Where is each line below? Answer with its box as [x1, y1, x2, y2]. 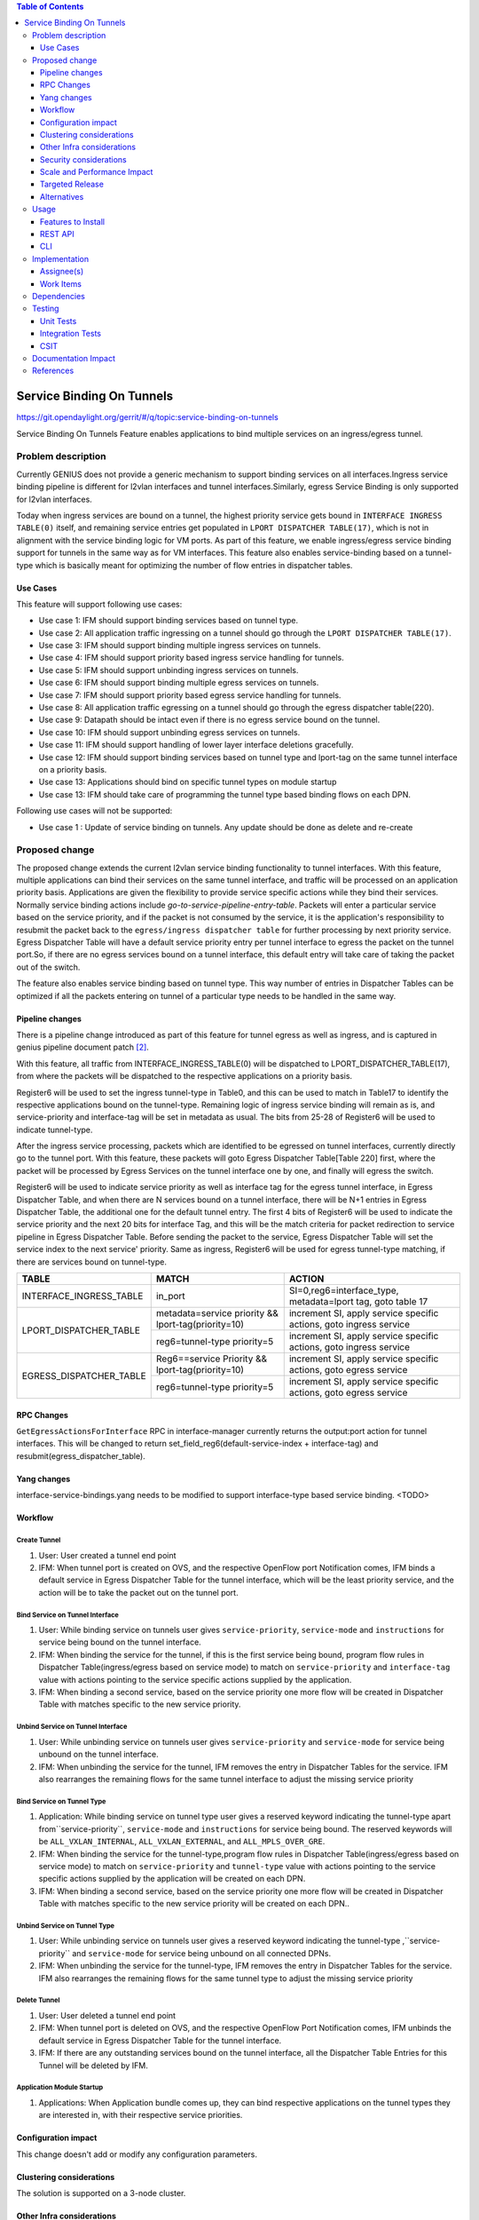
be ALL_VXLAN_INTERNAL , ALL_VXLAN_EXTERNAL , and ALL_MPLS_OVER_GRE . [38, 1836, 326, 1847]
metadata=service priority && [155, 1307, 279, 1319]
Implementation [32, 253, 89, 264]
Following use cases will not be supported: [16, 805, 173, 816]
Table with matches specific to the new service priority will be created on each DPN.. [38, 1899, 350, 1909]
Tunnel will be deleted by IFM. [38, 2060, 148, 2071]
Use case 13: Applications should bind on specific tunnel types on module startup [38, 777, 337, 788]
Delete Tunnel [16, 1996, 60, 2005]
